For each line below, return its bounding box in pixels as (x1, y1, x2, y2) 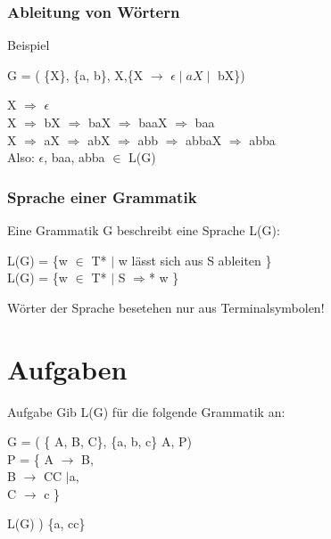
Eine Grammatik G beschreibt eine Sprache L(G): (7, 221, 280, 239)
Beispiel (7, 36, 50, 54)
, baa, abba (44, 148, 105, 167)
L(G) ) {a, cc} (7, 514, 86, 533)
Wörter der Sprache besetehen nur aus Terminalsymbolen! (7, 298, 325, 316)
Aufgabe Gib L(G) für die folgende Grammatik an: (7, 402, 285, 421)
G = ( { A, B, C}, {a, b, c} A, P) (7, 432, 192, 451)
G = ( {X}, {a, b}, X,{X (7, 65, 144, 84)
